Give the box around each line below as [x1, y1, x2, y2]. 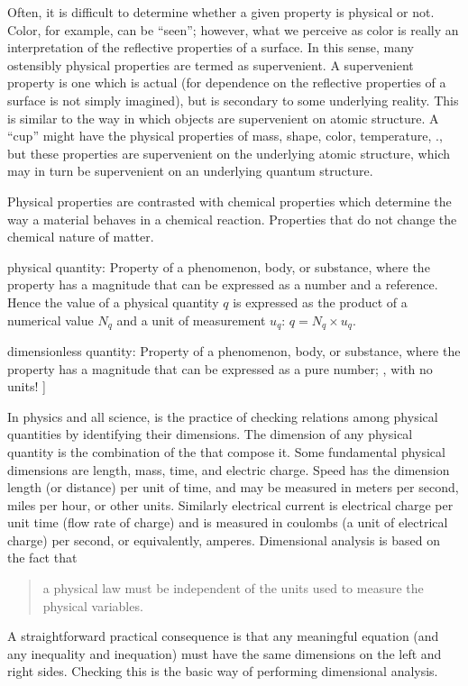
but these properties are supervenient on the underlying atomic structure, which [7, 143, 450, 162]
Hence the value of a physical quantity [7, 292, 219, 311]
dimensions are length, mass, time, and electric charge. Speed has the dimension [7, 460, 450, 479]
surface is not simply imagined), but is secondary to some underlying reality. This [7, 90, 459, 109]
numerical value [7, 310, 94, 329]
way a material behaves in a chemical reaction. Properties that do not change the [7, 209, 457, 228]
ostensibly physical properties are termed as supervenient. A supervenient [7, 55, 414, 74]
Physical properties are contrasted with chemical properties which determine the [7, 191, 452, 210]
